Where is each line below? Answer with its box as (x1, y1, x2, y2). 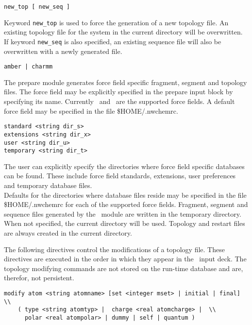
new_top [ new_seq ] (4, 3, 70, 10)
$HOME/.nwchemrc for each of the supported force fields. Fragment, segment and (4, 199, 248, 209)
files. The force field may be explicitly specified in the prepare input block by (4, 86, 233, 97)
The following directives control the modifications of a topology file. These (4, 244, 225, 254)
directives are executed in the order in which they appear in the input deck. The (4, 254, 247, 264)
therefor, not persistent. (4, 273, 74, 283)
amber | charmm (4, 63, 53, 70)
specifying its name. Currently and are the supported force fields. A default (4, 96, 235, 106)
